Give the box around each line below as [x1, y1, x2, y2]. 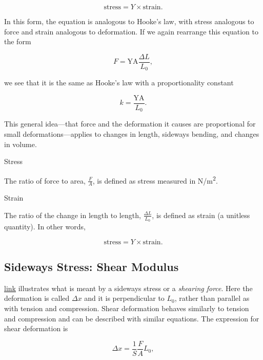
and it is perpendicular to [84, 293, 165, 303]
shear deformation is [4, 323, 68, 334]
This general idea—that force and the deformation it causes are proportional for [4, 118, 256, 129]
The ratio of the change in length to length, [4, 209, 141, 220]
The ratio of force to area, [4, 175, 86, 186]
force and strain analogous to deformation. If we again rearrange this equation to [4, 26, 258, 37]
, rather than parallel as [174, 293, 250, 303]
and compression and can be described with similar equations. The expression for [4, 313, 259, 323]
